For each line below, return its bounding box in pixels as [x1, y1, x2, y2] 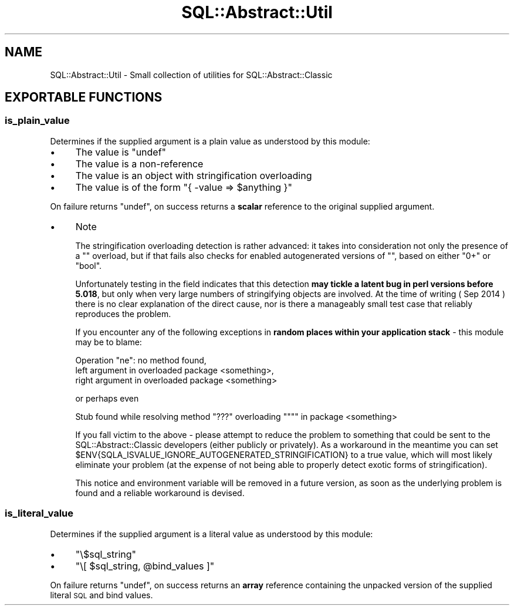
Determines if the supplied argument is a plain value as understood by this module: [50, 136, 370, 146]
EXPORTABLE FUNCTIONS [5, 90, 163, 105]
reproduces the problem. [75, 308, 171, 319]
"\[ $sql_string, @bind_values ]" [75, 560, 215, 572]
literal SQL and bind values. [50, 589, 153, 600]
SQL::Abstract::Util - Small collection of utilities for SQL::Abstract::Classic [50, 69, 333, 80]
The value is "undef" [75, 146, 167, 158]
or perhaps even [75, 393, 139, 403]
